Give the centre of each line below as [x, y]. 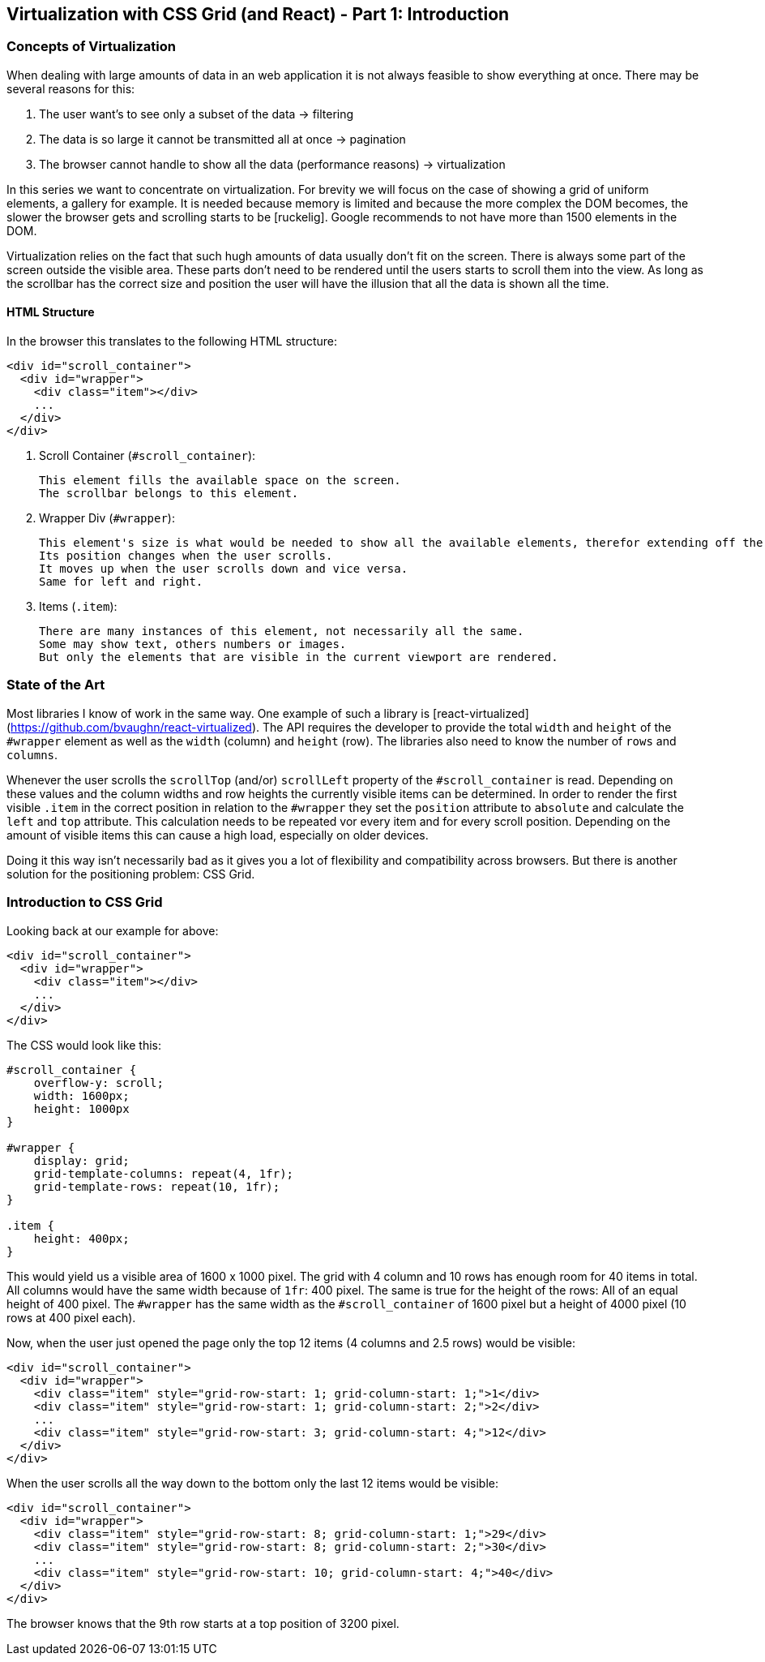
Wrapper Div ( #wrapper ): [107, 518]
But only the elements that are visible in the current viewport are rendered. [299, 657]
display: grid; [81, 1160]
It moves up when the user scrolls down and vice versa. [224, 569]
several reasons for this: [71, 88]
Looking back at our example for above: [113, 930]
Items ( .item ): [78, 607]
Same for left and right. [121, 582]
